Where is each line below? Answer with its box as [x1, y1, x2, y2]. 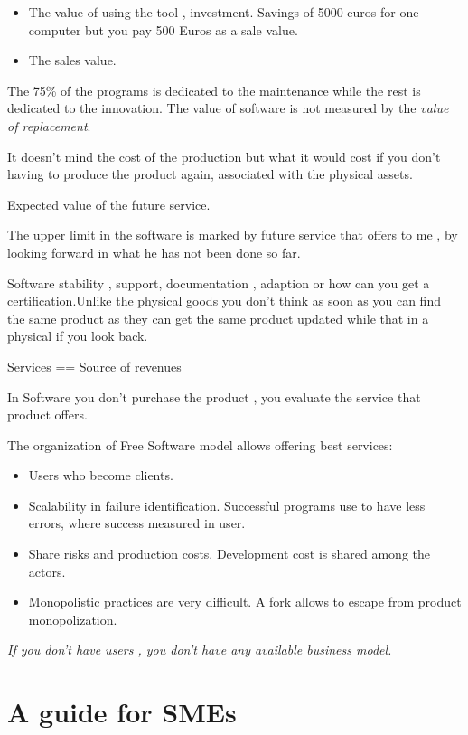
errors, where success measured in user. [28, 514, 246, 532]
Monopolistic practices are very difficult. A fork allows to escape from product [28, 592, 462, 611]
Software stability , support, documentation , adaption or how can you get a [7, 273, 430, 292]
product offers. [7, 405, 88, 424]
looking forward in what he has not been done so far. [7, 242, 301, 261]
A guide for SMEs [7, 693, 237, 730]
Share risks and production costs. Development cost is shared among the [28, 544, 431, 563]
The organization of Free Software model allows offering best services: [7, 435, 393, 454]
